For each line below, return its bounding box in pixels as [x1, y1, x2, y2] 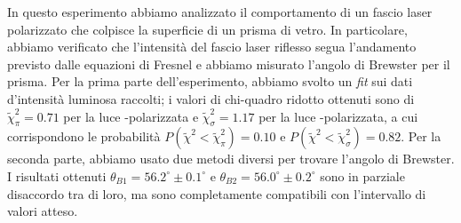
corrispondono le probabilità [7, 127, 161, 146]
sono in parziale [320, 166, 405, 185]
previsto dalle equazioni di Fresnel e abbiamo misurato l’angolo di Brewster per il [7, 54, 450, 73]
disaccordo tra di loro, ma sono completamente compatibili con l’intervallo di [7, 184, 426, 203]
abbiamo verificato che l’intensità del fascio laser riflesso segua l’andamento [7, 37, 417, 56]
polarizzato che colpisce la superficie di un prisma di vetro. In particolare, [7, 20, 408, 38]
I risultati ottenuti [7, 166, 107, 185]
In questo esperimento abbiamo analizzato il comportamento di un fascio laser [7, 3, 433, 20]
